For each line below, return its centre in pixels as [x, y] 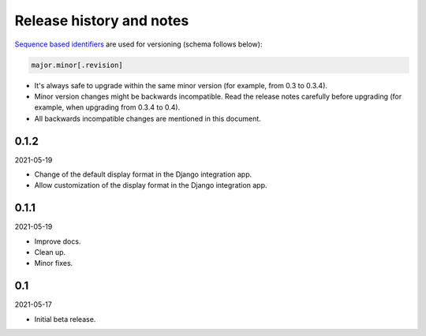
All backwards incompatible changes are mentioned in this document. [148, 118]
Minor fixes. [54, 263]
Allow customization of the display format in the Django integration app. [151, 185]
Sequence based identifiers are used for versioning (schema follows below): [138, 44]
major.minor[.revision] [77, 65]
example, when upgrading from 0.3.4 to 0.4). [107, 107]
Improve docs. [58, 241]
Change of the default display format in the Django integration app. [143, 174]
